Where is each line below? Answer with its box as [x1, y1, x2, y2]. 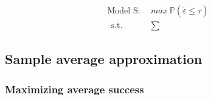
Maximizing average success [5, 81, 144, 96]
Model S [107, 7, 138, 16]
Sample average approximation [5, 49, 202, 68]
